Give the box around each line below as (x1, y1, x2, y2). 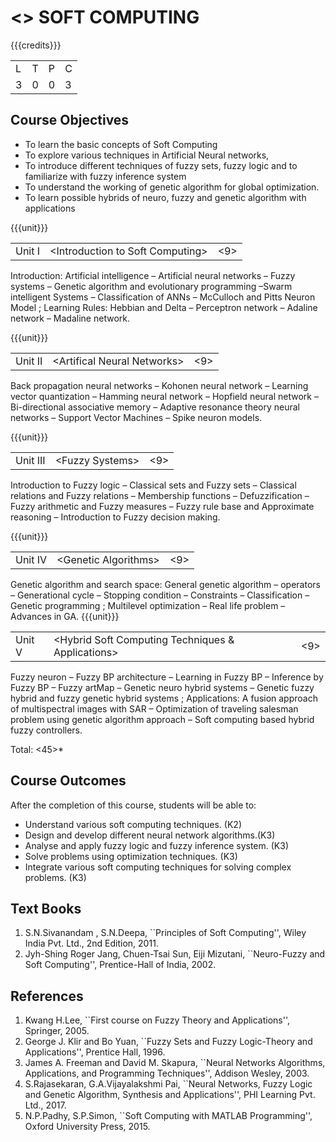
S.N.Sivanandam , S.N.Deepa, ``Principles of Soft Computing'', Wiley (24, 927, 307, 939)
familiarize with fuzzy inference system (24, 170, 187, 182)
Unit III (15, 453, 46, 467)
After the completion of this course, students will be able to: (10, 799, 257, 811)
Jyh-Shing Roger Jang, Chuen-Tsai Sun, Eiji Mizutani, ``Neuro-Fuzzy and (24, 948, 326, 960)
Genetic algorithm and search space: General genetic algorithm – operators (10, 578, 321, 590)
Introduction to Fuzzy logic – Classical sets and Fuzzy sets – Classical (10, 479, 297, 491)
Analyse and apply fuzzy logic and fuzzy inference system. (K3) (24, 839, 290, 851)
